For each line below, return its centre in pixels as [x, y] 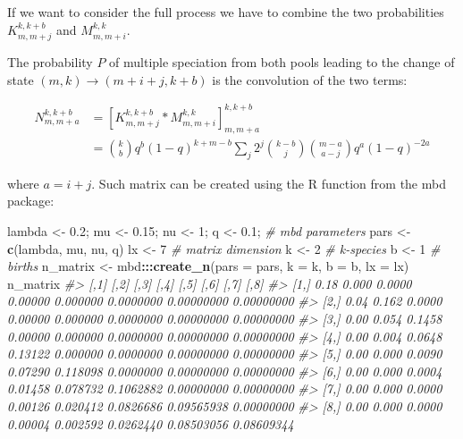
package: [31, 201]
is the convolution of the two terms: [310, 79]
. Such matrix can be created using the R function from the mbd [269, 183]
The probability [50, 62]
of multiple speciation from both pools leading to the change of [282, 62]
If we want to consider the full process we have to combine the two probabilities [226, 12]
